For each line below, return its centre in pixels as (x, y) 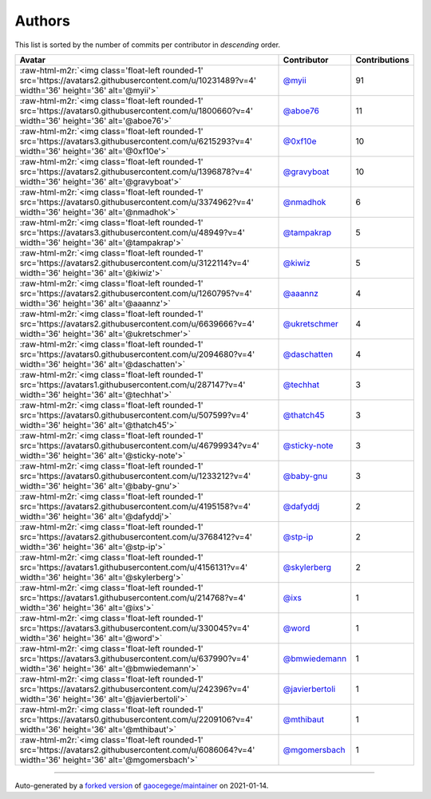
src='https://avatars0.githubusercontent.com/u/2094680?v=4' (137, 354)
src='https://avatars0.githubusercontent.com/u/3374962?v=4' (137, 202)
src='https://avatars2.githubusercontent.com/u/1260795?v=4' (136, 293)
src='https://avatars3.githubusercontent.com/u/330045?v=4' (135, 628)
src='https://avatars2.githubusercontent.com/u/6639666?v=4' (137, 323)
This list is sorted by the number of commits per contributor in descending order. (148, 45)
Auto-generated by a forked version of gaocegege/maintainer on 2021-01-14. (142, 785)
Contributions (383, 60)
